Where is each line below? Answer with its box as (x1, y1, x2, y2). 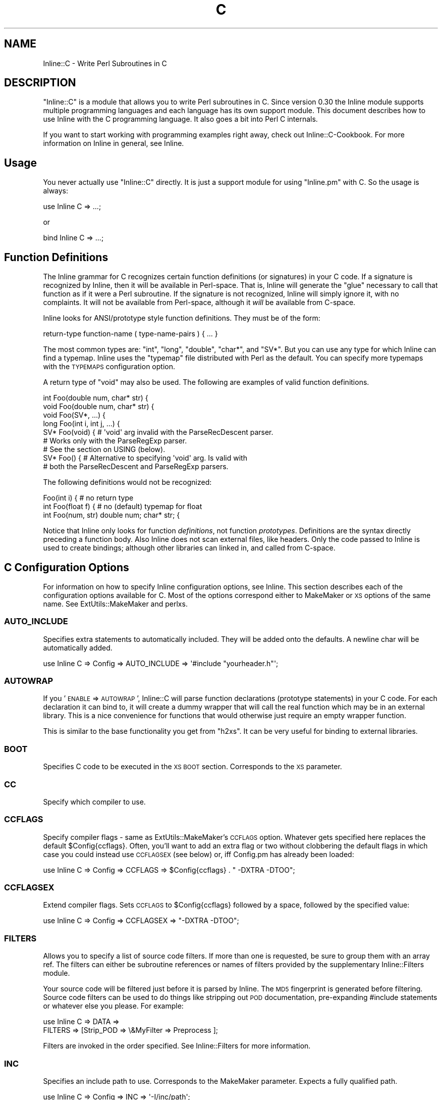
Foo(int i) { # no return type (43, 493, 134, 503)
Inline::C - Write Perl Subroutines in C (43, 59, 167, 68)
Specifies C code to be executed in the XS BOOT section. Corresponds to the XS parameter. (43, 762, 342, 771)
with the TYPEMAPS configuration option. (43, 362, 175, 371)
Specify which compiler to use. (43, 797, 146, 806)
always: (43, 186, 69, 195)
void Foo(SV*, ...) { (43, 411, 106, 420)
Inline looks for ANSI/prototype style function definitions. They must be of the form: (43, 314, 320, 323)
